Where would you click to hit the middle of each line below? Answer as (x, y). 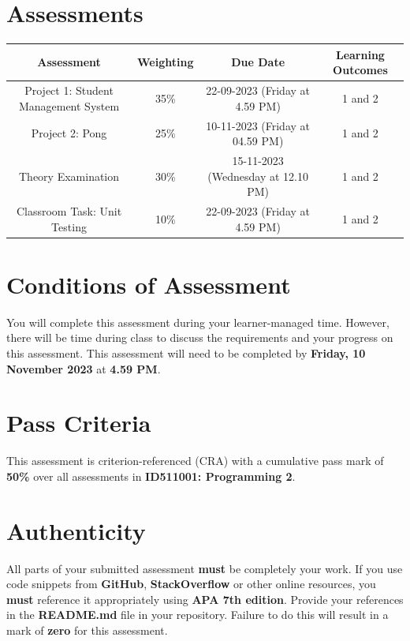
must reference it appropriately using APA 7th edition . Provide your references (205, 599)
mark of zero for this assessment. (87, 630)
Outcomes (360, 70)
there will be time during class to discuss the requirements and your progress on (200, 337)
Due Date (258, 62)
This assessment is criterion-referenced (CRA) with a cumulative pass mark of (195, 461)
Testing (69, 226)
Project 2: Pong (69, 133)
